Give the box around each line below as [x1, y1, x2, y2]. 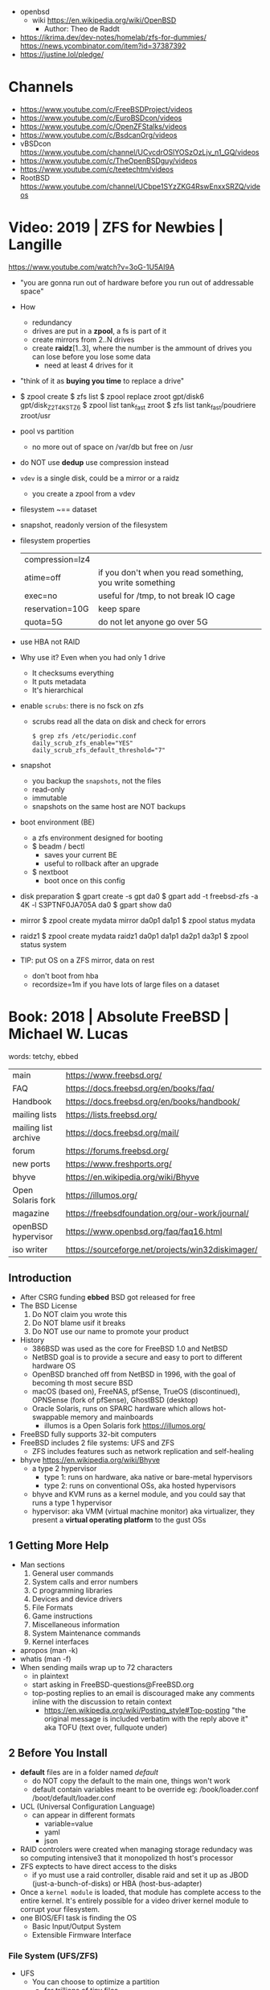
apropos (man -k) [19, 1646, 79, 1656]
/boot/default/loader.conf [31, 1793, 117, 1803]
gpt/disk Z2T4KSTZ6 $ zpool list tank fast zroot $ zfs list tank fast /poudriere [19, 400, 256, 412]
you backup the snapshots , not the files [31, 775, 162, 785]
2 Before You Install [8, 1746, 108, 1759]
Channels [8, 78, 74, 96]
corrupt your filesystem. [19, 1905, 100, 1914]
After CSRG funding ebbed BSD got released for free [19, 1293, 195, 1302]
